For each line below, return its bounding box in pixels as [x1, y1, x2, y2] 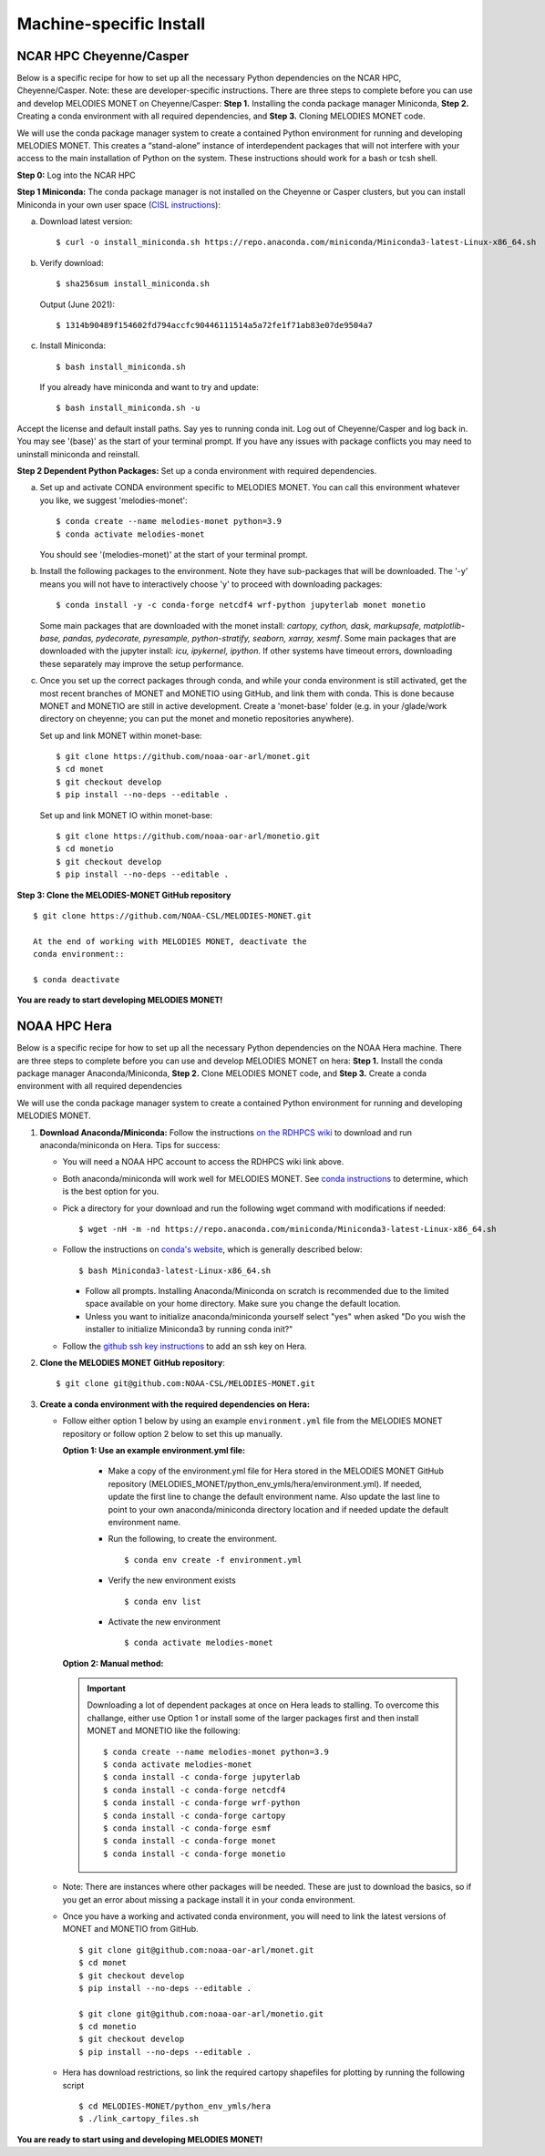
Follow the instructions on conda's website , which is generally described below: [62, 1244, 364, 1255]
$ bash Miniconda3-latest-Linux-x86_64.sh [78, 1265, 272, 1276]
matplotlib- [423, 620, 465, 631]
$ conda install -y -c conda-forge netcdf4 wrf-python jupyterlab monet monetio [56, 600, 427, 611]
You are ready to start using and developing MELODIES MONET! [16, 2133, 263, 2145]
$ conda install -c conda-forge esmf [103, 1822, 272, 1833]
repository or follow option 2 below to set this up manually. [62, 1428, 283, 1439]
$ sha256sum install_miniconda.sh [56, 279, 210, 289]
